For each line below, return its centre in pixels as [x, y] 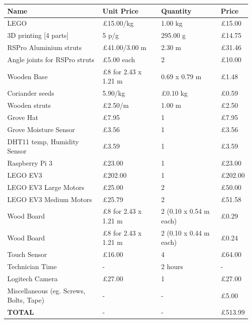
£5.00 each [119, 59]
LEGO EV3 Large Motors [46, 187]
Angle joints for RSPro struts [51, 59]
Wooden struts [29, 105]
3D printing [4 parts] [38, 35]
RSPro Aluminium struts [45, 47]
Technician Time [32, 266]
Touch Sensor [27, 254]
